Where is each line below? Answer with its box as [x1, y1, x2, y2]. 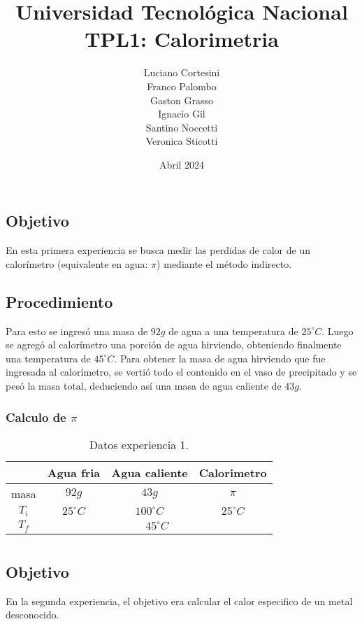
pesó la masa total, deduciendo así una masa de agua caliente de [6, 378, 282, 393]
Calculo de [6, 408, 66, 425]
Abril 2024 [159, 157, 205, 171]
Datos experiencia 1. [89, 436, 189, 453]
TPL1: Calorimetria [85, 24, 279, 53]
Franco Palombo [147, 78, 217, 93]
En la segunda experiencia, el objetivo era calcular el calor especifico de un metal [6, 593, 353, 608]
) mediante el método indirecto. [157, 256, 292, 271]
